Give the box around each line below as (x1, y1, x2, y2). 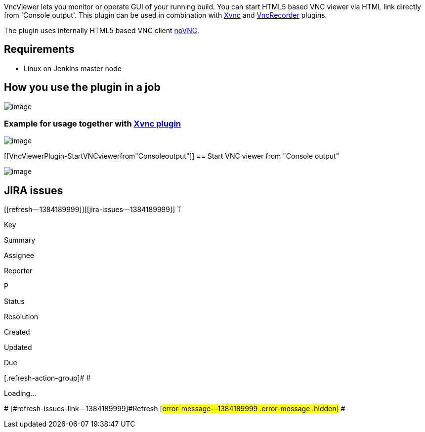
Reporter (4, 266, 33, 275)
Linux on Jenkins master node (24, 64, 122, 73)
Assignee (4, 251, 35, 260)
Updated (4, 343, 32, 352)
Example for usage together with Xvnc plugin (4, 119, 181, 129)
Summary (4, 236, 36, 245)
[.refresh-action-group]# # (4, 374, 91, 383)
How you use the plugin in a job (4, 81, 161, 94)
